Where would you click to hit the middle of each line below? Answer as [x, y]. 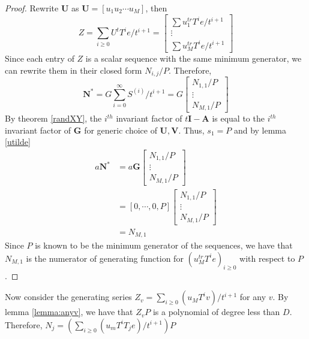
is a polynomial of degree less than [216, 312]
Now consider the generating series [68, 297]
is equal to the [238, 118]
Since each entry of [40, 58]
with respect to [267, 258]
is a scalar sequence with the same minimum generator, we [193, 58]
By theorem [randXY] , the [53, 118]
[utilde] [18, 142]
